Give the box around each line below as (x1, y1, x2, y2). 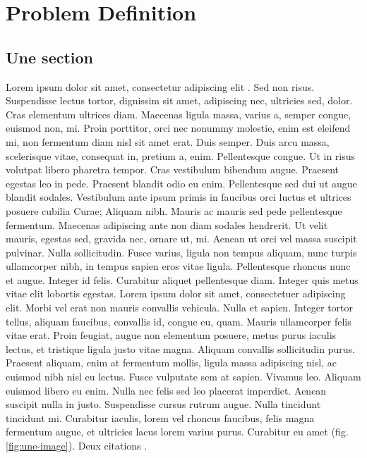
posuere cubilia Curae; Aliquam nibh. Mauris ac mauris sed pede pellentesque (6, 203, 342, 218)
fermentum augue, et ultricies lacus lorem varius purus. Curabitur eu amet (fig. (6, 424, 349, 439)
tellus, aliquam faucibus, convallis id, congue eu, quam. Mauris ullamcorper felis (6, 314, 351, 328)
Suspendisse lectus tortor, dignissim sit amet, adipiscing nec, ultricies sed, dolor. (6, 93, 353, 108)
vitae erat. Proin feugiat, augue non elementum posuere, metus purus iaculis (6, 328, 337, 342)
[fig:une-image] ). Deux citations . (6, 438, 148, 453)
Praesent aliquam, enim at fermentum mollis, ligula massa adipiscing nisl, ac (6, 355, 337, 370)
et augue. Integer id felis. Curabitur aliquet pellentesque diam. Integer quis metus (6, 272, 359, 287)
